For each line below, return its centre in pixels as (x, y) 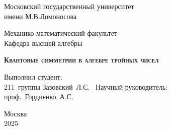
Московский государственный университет (69, 6)
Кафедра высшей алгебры (43, 43)
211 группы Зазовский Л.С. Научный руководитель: (86, 86)
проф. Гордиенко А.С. (39, 96)
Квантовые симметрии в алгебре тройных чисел (81, 60)
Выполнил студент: (33, 76)
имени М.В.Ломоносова (40, 16)
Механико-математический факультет (61, 33)
